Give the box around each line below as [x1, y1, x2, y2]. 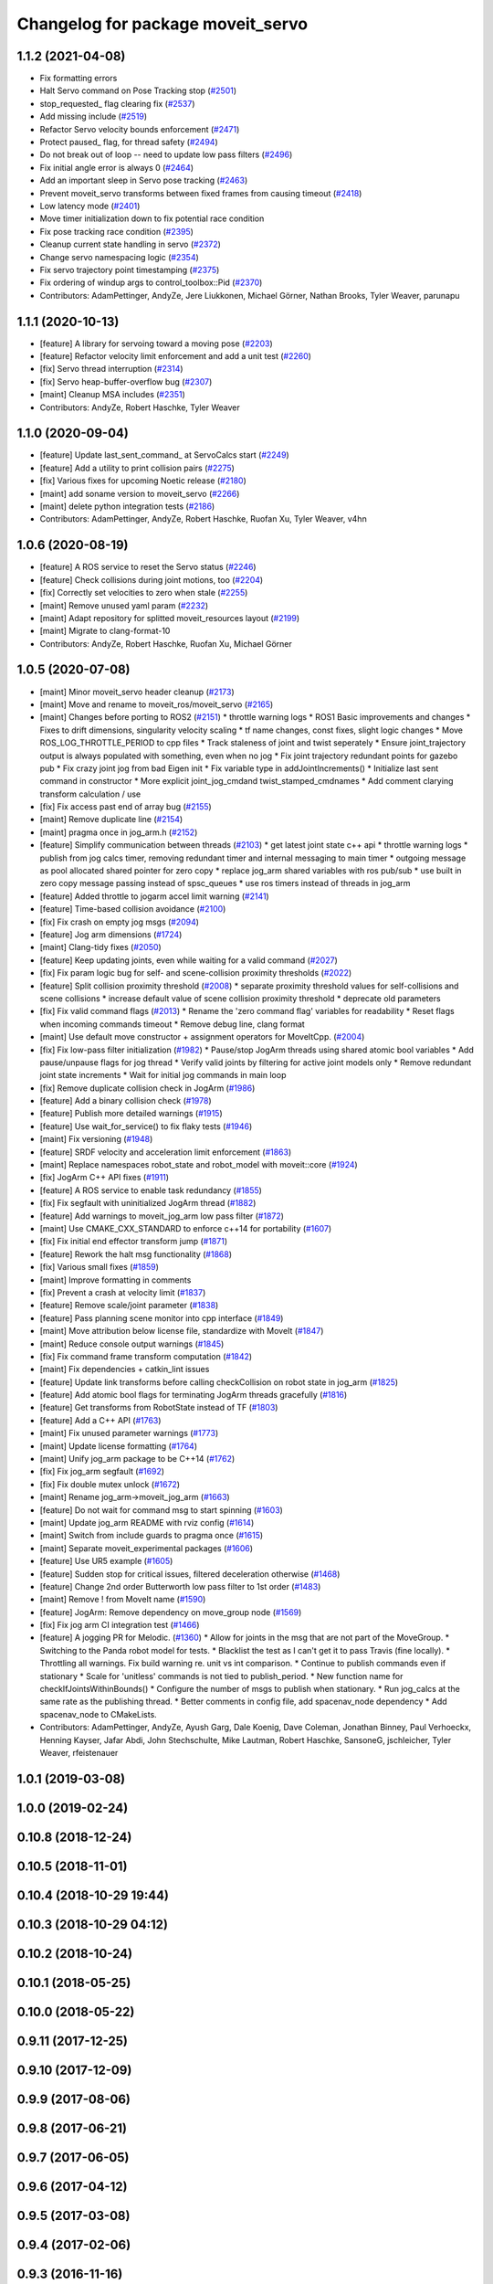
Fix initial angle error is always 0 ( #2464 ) [39, 162, 194, 173]
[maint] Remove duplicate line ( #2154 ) [39, 814, 184, 825]
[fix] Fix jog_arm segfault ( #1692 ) [39, 1466, 164, 1477]
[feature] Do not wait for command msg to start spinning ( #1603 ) [39, 1504, 283, 1516]
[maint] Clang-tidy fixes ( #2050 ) [39, 942, 162, 953]
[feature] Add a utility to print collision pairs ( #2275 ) [39, 462, 235, 473]
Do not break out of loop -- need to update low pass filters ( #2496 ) [39, 149, 293, 160]
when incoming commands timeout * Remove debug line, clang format [39, 1019, 305, 1030]
